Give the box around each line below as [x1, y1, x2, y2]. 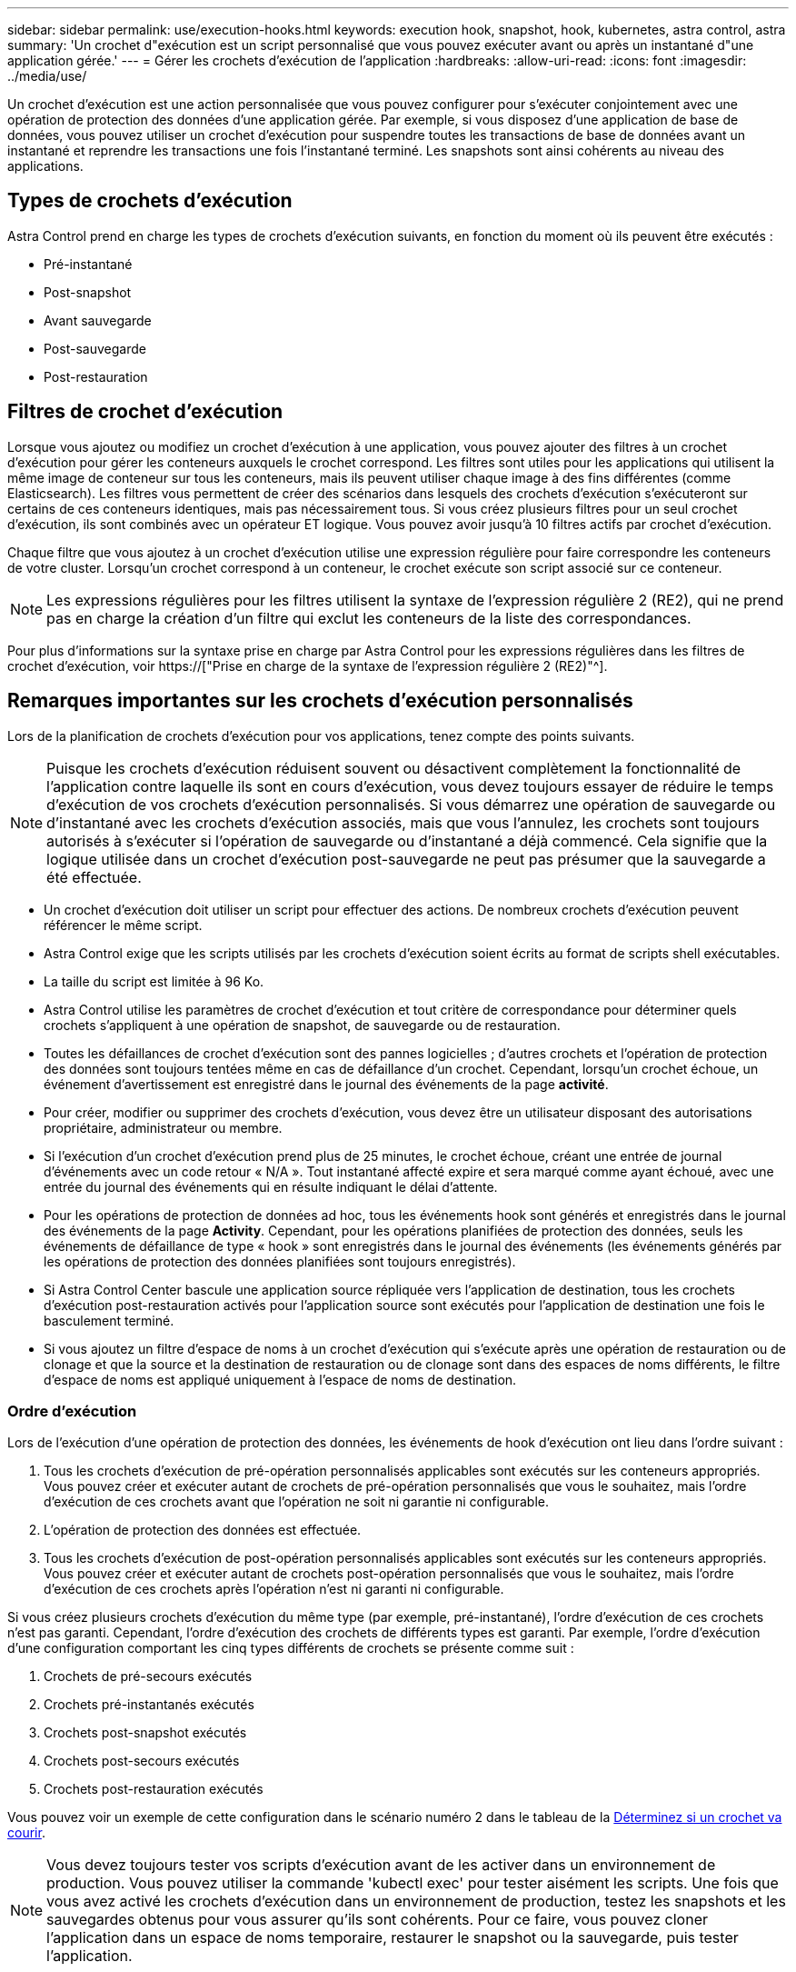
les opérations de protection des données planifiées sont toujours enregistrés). [44, 1253, 516, 1269]
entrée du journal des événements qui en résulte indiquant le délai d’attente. [44, 1178, 498, 1195]
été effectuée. [46, 867, 142, 886]
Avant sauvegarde [44, 312, 152, 328]
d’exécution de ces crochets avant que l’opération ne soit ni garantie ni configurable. [44, 1494, 549, 1510]
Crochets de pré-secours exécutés [44, 1668, 253, 1685]
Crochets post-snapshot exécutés [44, 1725, 247, 1741]
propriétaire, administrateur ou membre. [44, 1119, 283, 1136]
